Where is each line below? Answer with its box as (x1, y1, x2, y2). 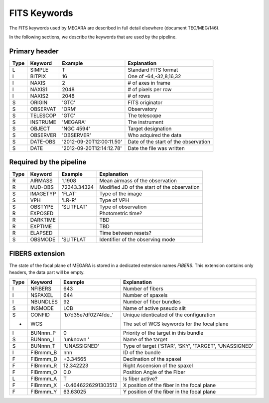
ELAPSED (30, 230, 53, 237)
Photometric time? (99, 210, 142, 217)
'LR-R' (61, 197, 77, 204)
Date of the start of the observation (128, 138, 211, 145)
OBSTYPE (30, 203, 54, 210)
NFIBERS (30, 285, 52, 292)
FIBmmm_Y (30, 388, 57, 395)
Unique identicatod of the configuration (123, 311, 216, 318)
